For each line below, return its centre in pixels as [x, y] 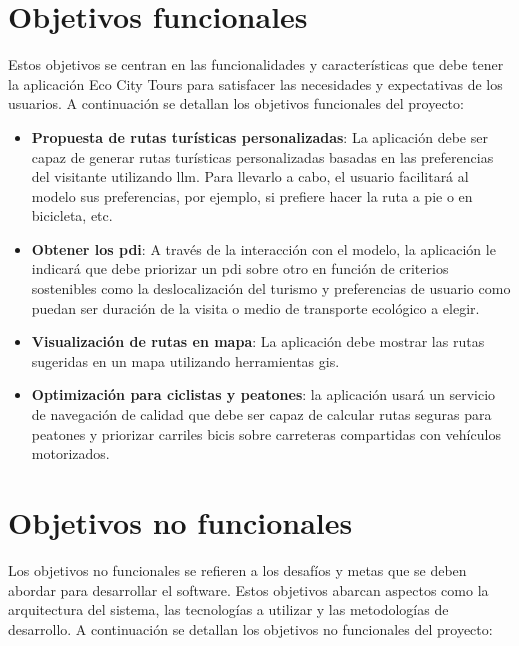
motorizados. [70, 453]
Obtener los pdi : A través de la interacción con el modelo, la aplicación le [263, 248]
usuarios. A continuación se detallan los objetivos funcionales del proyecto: [236, 103]
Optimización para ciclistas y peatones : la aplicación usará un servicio [263, 394]
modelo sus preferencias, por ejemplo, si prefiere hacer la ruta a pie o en [252, 195]
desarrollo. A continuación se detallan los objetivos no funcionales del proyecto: [250, 628]
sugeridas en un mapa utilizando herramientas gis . [185, 360]
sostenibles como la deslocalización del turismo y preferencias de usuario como [271, 288]
